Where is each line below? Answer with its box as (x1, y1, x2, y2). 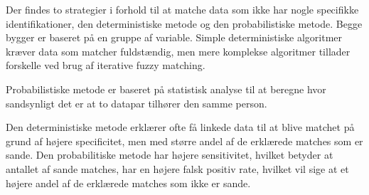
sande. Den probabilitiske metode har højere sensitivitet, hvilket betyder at (6, 147, 333, 162)
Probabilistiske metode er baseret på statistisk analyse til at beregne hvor (6, 81, 326, 96)
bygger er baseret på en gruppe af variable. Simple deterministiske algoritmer (6, 30, 343, 45)
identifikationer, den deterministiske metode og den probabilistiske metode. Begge (6, 16, 363, 31)
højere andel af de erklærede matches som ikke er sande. (6, 175, 251, 190)
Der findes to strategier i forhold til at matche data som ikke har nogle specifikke (6, 2, 359, 16)
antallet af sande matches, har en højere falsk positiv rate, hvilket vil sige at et (6, 161, 349, 176)
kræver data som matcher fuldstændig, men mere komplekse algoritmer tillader (6, 43, 351, 58)
